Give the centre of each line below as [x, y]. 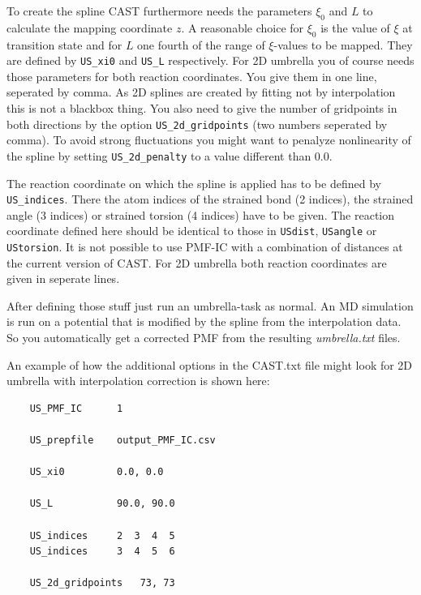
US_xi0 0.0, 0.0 [97, 472]
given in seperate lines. [63, 278]
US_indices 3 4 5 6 [102, 552]
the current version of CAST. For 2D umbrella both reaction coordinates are [197, 262]
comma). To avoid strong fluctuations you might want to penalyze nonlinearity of [209, 140]
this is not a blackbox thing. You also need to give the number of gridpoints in [202, 108]
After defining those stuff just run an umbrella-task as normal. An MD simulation [210, 305]
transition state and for [64, 44]
